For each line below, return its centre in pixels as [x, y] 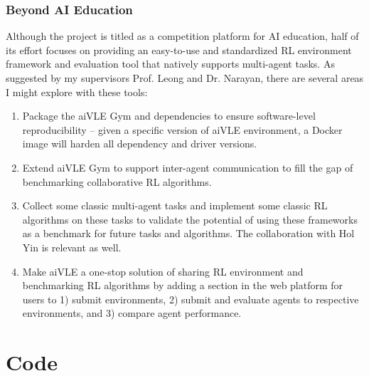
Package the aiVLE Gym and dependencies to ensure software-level [169, 116]
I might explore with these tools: [77, 92]
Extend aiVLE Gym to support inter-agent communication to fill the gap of [188, 167]
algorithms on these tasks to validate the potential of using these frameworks [190, 219]
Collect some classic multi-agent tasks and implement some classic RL [175, 205]
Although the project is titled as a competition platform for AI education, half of [182, 36]
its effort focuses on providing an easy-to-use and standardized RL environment [179, 49]
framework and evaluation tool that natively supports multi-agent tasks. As [170, 64]
